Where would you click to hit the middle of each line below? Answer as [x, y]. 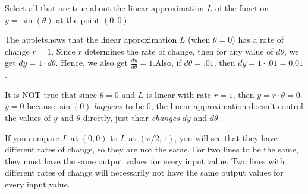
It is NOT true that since [51, 94]
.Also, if [167, 63]
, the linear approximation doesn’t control [227, 106]
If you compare [32, 137]
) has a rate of [258, 39]
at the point [78, 19]
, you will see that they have [226, 137]
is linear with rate [179, 94]
